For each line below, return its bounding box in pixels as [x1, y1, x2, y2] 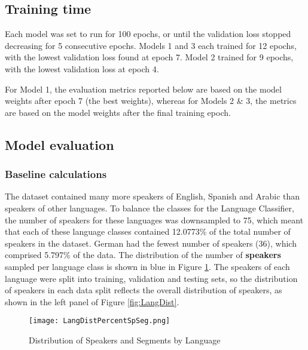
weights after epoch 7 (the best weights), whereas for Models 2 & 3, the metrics [5, 94, 297, 107]
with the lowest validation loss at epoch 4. [5, 62, 159, 75]
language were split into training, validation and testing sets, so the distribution [5, 272, 298, 284]
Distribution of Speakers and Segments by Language [29, 333, 221, 346]
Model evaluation [5, 135, 114, 153]
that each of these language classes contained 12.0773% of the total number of [5, 225, 291, 238]
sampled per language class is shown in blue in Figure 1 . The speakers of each [5, 260, 290, 272]
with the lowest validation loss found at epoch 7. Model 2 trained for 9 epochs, [5, 51, 294, 63]
